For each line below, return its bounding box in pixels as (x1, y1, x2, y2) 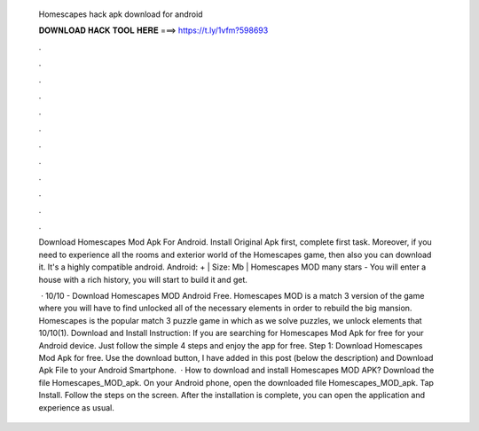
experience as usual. (38, 402, 114, 412)
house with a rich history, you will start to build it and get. (38, 274, 248, 285)
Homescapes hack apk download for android (38, 9, 203, 20)
